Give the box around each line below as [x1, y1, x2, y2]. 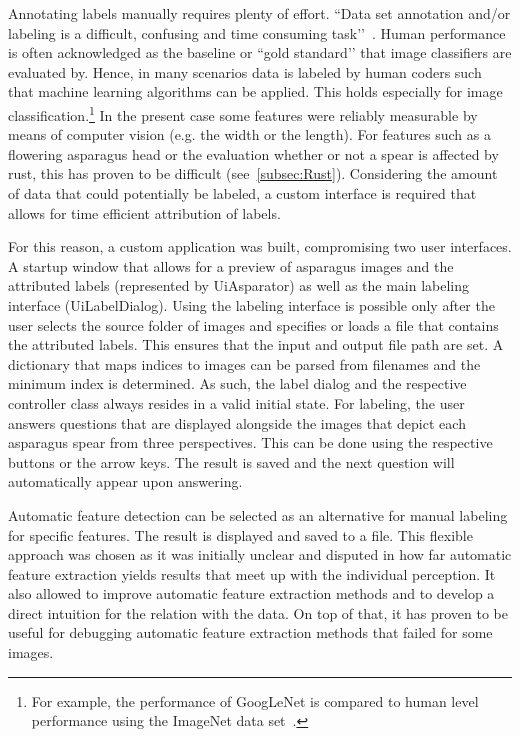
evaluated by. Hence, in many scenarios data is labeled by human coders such [8, 61, 482, 82]
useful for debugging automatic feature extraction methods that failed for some [8, 622, 493, 643]
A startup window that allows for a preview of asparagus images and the [8, 255, 454, 276]
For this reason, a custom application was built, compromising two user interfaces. [8, 236, 512, 257]
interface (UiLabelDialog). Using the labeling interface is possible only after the [8, 294, 495, 315]
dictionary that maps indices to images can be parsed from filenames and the [8, 353, 481, 374]
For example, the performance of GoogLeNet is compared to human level [31, 690, 479, 711]
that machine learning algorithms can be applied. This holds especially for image [8, 81, 503, 102]
